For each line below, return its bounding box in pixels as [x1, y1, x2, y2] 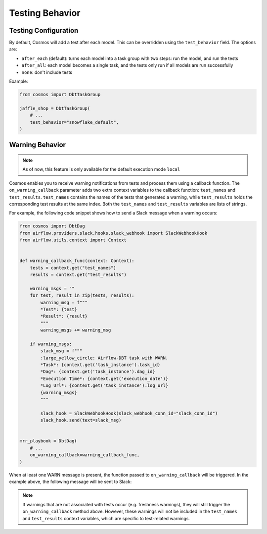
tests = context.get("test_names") [30, 265, 116, 270]
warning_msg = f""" [40, 300, 88, 305]
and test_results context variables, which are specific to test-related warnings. [22, 515, 190, 521]
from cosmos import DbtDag [19, 223, 85, 229]
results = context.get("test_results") [30, 272, 127, 277]
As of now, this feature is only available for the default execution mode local [22, 166, 180, 172]
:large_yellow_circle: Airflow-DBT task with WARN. [40, 355, 169, 361]
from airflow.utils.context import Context [19, 237, 127, 243]
